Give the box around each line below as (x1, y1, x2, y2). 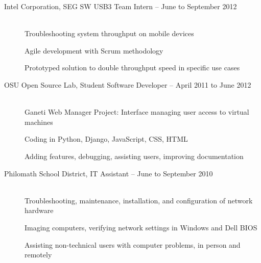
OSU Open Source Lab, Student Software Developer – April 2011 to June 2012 (4, 79, 251, 90)
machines (25, 116, 53, 127)
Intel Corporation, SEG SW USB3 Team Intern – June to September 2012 (4, 1, 237, 11)
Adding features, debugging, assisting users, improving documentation (25, 150, 244, 161)
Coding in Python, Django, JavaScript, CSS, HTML (25, 134, 188, 144)
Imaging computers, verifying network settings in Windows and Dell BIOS (25, 222, 257, 232)
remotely (25, 249, 52, 260)
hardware (25, 205, 54, 216)
